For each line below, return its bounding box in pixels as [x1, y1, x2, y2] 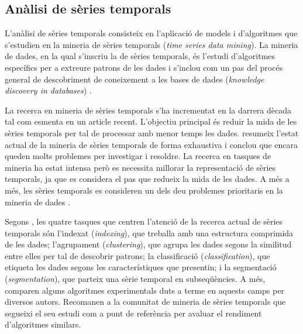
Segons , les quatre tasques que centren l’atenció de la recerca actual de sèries [5, 215, 283, 228]
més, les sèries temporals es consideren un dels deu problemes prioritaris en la [5, 184, 283, 196]
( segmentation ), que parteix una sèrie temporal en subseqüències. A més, [5, 273, 266, 285]
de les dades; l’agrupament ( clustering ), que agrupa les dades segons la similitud [5, 238, 292, 250]
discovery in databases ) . [5, 84, 92, 97]
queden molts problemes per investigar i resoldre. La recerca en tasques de [5, 150, 271, 162]
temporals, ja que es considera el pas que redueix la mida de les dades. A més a [5, 173, 290, 185]
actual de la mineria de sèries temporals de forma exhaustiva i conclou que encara [5, 138, 298, 150]
